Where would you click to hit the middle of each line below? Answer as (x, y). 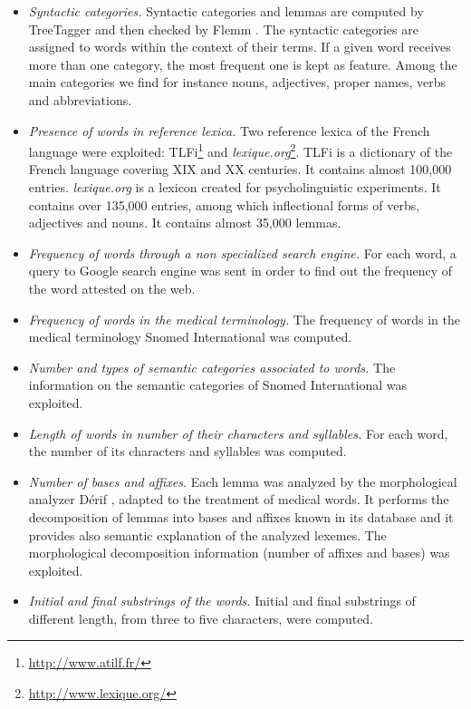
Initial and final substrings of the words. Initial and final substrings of (222, 601)
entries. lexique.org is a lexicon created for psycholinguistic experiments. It (235, 187)
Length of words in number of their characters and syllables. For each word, (238, 433)
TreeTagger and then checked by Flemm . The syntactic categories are (223, 29)
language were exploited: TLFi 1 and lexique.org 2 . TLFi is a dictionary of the (240, 150)
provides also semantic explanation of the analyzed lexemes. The (207, 534)
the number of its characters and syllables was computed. (187, 451)
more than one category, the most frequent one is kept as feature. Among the (243, 64)
